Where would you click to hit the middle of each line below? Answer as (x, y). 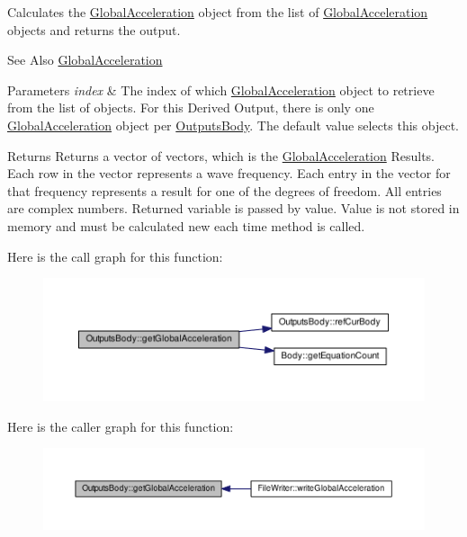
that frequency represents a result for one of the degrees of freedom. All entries (225, 190)
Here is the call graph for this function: (115, 256)
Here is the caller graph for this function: (121, 426)
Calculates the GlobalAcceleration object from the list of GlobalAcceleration (218, 12)
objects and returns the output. (94, 29)
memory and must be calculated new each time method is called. (186, 225)
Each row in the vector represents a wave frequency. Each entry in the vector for (229, 173)
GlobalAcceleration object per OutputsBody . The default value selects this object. (233, 125)
